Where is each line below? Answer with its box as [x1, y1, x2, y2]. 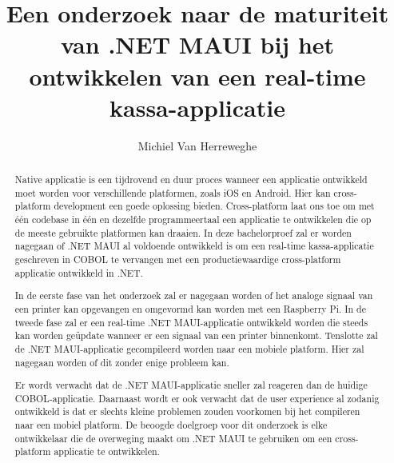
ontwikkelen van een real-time [29, 59, 366, 92]
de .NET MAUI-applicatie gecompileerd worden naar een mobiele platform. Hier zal [14, 341, 364, 355]
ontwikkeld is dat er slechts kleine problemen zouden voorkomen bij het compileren [14, 405, 360, 418]
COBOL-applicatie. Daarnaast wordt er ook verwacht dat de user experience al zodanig [14, 391, 380, 405]
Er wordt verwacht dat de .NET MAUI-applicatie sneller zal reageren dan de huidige [14, 378, 368, 392]
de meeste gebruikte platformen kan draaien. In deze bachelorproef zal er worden [14, 226, 352, 239]
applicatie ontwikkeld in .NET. [14, 265, 143, 279]
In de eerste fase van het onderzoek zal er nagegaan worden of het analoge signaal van [14, 289, 373, 302]
